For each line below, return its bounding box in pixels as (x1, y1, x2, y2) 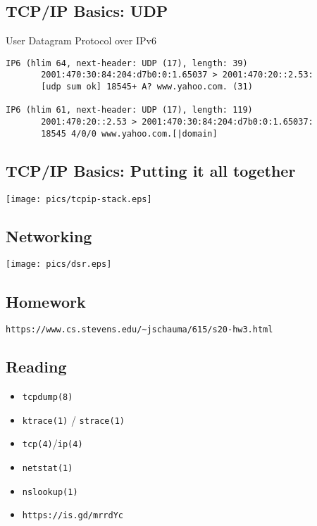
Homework (6, 290, 86, 312)
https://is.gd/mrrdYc (22, 511, 123, 521)
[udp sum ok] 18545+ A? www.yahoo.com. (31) (41, 82, 253, 92)
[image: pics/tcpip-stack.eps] (6, 194, 152, 204)
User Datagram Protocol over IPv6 (6, 33, 156, 48)
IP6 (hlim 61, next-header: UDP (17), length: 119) (6, 105, 253, 115)
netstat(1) (22, 463, 73, 474)
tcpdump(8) (22, 392, 73, 403)
